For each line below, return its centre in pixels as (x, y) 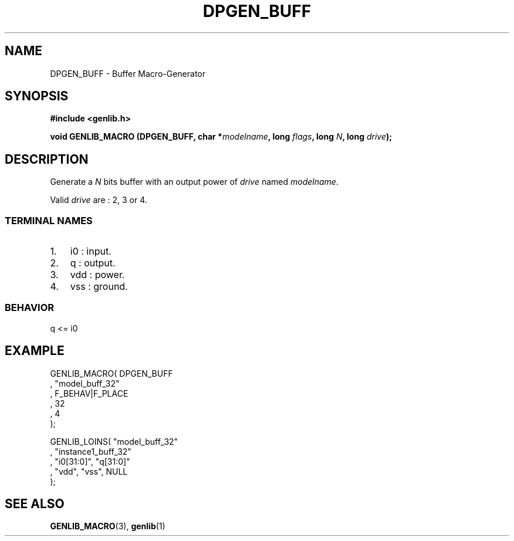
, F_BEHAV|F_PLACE (89, 393)
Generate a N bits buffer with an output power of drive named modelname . (194, 182)
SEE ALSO (35, 504)
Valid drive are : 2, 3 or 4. (99, 200)
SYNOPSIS (37, 96)
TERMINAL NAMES (49, 220)
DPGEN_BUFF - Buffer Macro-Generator (128, 73)
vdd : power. (97, 275)
